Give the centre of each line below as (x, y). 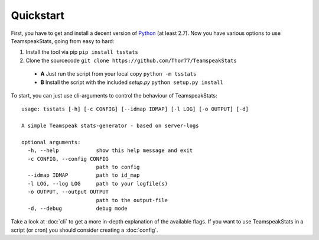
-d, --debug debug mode (77, 208)
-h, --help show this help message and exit (110, 150)
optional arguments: (51, 142)
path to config (118, 167)
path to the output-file (132, 200)
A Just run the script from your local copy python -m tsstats (118, 74)
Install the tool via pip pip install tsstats (82, 52)
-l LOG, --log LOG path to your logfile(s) (98, 184)
